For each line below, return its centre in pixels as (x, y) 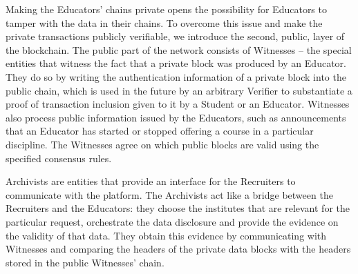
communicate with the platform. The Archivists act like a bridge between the (169, 194)
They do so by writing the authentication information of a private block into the (176, 76)
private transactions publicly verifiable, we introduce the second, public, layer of (175, 36)
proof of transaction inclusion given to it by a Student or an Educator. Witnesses (178, 104)
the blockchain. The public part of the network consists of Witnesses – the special (179, 49)
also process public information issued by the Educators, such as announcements (176, 117)
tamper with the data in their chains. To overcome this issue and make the (164, 22)
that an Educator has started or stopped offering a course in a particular (160, 131)
